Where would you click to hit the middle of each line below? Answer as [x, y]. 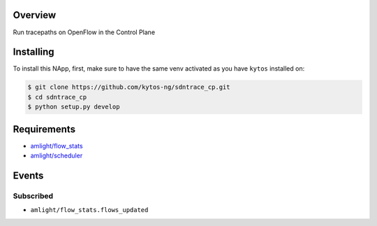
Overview [35, 15]
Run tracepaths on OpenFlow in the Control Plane [84, 32]
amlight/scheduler [57, 156]
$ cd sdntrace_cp [57, 97]
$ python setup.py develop [74, 107]
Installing [34, 52]
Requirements [44, 129]
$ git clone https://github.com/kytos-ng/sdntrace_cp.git [129, 87]
